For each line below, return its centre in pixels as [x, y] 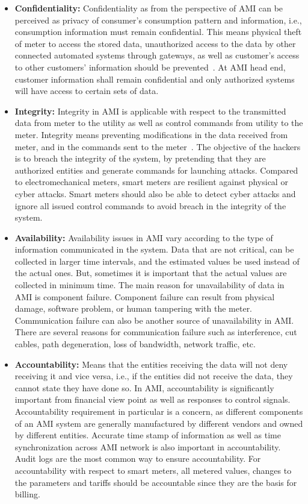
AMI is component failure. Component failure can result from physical [145, 296]
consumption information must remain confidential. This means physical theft [158, 32]
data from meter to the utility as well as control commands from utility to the [159, 123]
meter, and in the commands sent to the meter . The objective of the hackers [158, 146]
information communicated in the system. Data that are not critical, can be [154, 249]
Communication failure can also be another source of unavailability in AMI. [154, 320]
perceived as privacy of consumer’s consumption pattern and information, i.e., [158, 20]
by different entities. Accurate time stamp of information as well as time [148, 435]
